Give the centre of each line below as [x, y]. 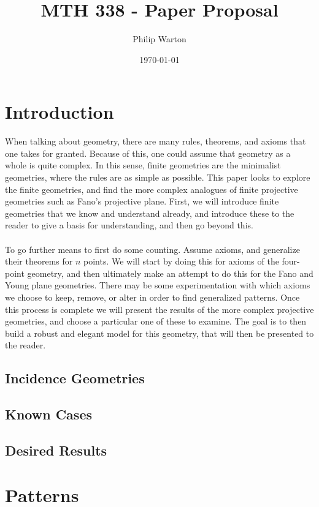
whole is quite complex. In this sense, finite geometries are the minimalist [143, 165]
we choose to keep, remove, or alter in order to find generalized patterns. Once [152, 297]
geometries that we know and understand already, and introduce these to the [150, 213]
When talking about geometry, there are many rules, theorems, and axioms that [156, 141]
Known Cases [48, 414]
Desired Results [56, 450]
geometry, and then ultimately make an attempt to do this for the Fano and [170, 273]
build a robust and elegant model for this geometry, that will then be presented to [159, 333]
